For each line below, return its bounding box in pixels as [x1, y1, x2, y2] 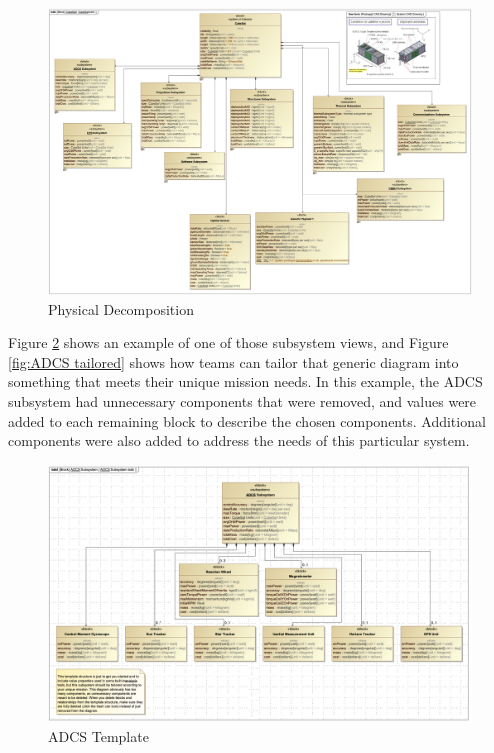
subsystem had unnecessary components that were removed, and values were [8, 390, 477, 411]
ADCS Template [48, 725, 149, 746]
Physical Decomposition [48, 298, 194, 319]
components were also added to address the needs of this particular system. [8, 430, 470, 451]
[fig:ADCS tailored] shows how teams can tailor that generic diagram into [8, 351, 459, 372]
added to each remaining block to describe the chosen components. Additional [8, 410, 486, 431]
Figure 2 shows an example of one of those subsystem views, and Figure [8, 332, 449, 353]
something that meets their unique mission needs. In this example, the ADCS [8, 371, 483, 392]
